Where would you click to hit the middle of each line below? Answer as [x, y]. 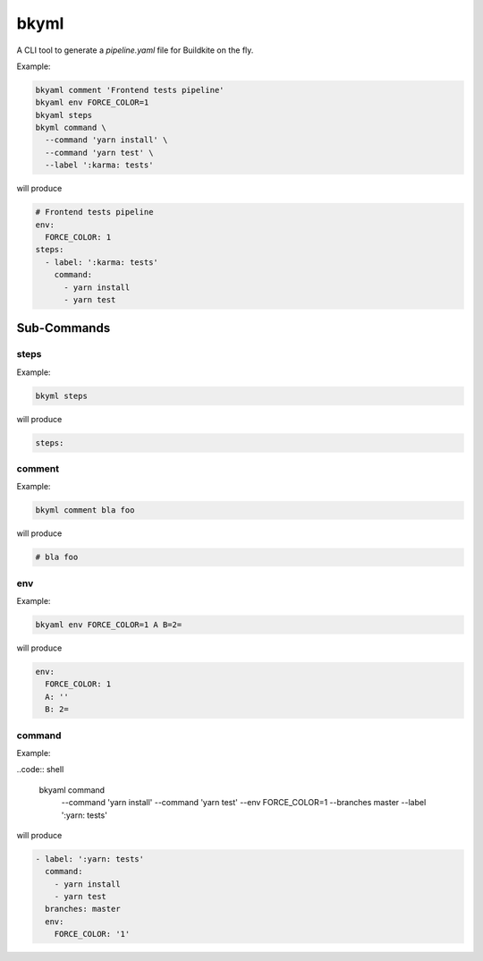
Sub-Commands [64, 328]
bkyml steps [62, 395]
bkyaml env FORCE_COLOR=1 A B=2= [109, 625]
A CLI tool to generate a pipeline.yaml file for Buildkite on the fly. [135, 50]
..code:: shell [40, 770]
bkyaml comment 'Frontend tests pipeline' [130, 90]
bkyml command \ [71, 128]
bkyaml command [72, 790]
